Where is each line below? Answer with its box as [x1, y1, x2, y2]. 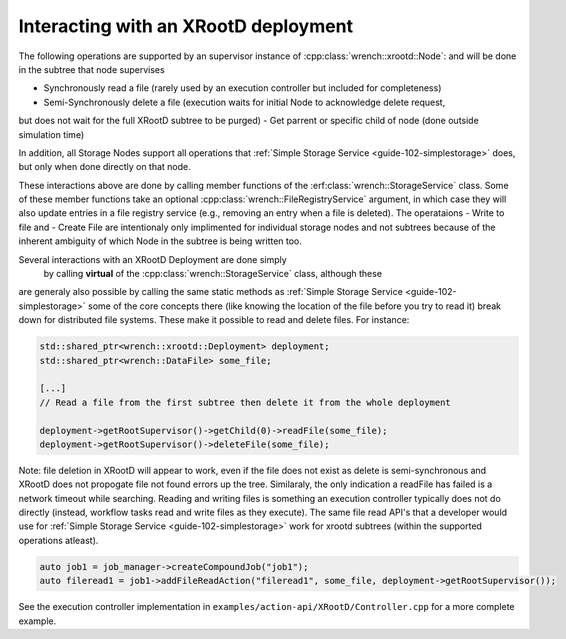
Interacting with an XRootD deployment [18, 15, 354, 37]
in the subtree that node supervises [18, 63, 165, 75]
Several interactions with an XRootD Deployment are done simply [18, 253, 287, 265]
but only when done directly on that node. [18, 161, 192, 173]
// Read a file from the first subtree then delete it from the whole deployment [39, 396, 452, 408]
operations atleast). [18, 534, 99, 546]
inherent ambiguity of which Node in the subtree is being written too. [18, 235, 302, 247]
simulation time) [18, 128, 85, 140]
